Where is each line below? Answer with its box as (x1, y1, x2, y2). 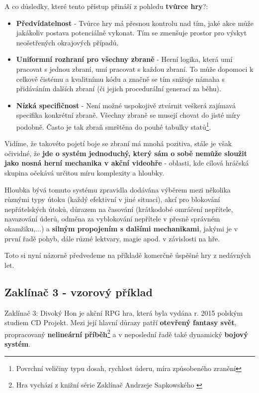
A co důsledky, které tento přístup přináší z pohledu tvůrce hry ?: (4, 1, 208, 11)
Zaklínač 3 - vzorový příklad (4, 284, 153, 299)
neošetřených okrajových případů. (16, 37, 119, 47)
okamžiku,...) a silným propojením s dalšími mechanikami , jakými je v (4, 223, 238, 233)
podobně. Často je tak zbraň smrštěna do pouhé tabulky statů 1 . (16, 120, 211, 132)
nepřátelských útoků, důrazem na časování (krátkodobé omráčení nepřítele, (4, 203, 233, 214)
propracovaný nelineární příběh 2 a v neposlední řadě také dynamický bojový (4, 327, 248, 339)
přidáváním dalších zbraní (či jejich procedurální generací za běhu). (16, 83, 221, 94)
